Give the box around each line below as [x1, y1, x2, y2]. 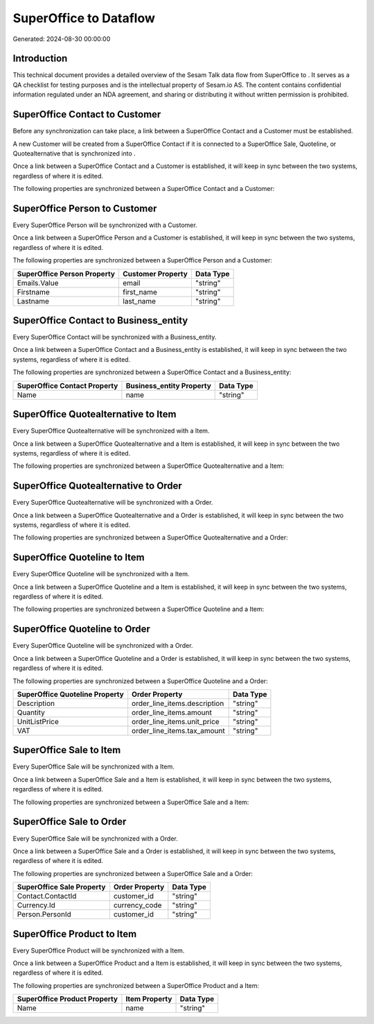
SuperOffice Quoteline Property [17, 689, 124, 699]
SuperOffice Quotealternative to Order [12, 480, 183, 492]
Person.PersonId [17, 909, 72, 919]
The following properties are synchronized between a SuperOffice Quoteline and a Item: [12, 605, 265, 614]
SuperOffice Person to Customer [12, 202, 157, 215]
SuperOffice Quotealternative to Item [12, 408, 177, 420]
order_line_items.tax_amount [132, 725, 225, 735]
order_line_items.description [132, 698, 224, 708]
